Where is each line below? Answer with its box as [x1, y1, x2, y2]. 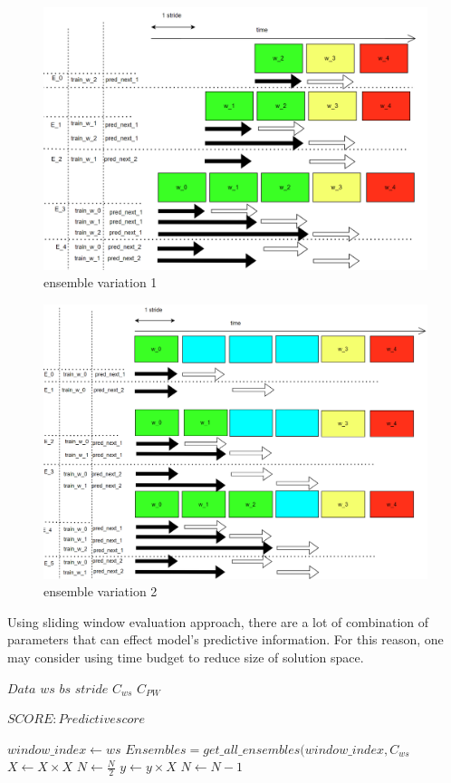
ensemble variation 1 [43, 273, 158, 292]
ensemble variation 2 [43, 582, 158, 601]
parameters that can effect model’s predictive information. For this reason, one [7, 630, 444, 649]
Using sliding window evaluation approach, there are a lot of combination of [7, 612, 429, 631]
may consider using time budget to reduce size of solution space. [7, 648, 364, 667]
